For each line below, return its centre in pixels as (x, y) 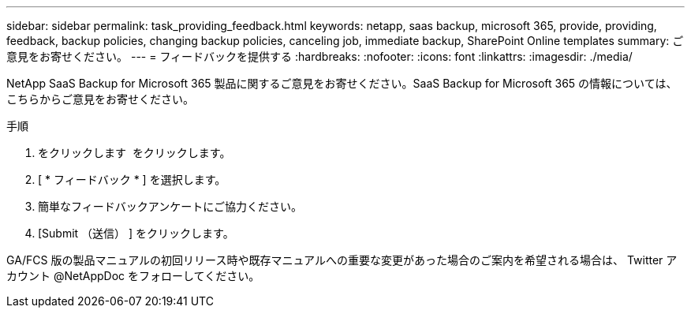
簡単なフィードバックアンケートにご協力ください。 (170, 206)
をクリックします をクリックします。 (134, 153)
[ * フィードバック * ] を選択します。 (132, 179)
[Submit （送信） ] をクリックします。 (136, 233)
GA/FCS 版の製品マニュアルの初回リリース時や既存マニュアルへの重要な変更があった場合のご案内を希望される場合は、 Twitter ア (342, 260)
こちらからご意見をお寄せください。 (100, 99)
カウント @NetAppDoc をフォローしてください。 (133, 276)
